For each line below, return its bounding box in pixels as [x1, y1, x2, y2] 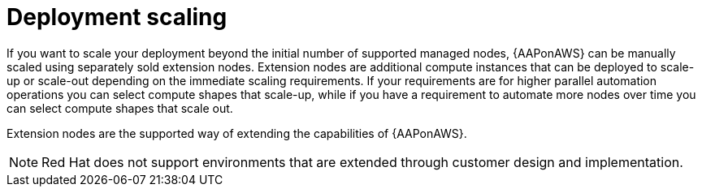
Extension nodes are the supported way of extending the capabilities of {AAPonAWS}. [6, 126, 467, 140]
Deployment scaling [6, 3, 227, 31]
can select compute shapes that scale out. [6, 101, 233, 115]
